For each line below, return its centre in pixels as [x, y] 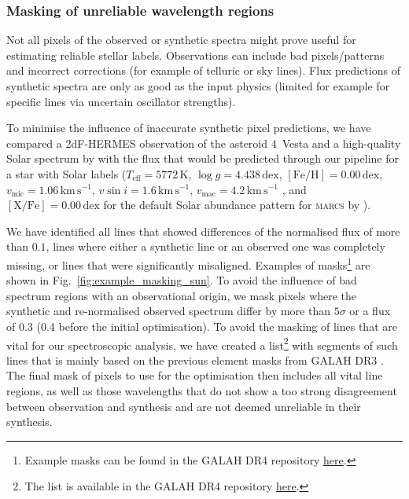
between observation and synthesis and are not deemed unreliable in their [184, 406]
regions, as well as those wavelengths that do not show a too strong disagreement [202, 391]
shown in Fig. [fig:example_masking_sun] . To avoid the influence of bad [182, 280]
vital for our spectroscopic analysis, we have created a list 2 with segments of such [202, 343]
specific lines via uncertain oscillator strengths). [121, 101]
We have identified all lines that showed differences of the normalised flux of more [203, 231]
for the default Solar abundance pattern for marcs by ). [237, 205]
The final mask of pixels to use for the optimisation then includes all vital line [195, 375]
